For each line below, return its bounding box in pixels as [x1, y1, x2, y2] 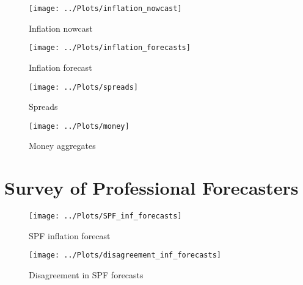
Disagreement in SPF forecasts [29, 269, 144, 281]
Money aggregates [29, 139, 96, 152]
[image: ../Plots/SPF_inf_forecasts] [29, 212, 182, 221]
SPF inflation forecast [29, 229, 111, 242]
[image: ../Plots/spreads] [29, 82, 138, 92]
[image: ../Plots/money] [29, 121, 130, 131]
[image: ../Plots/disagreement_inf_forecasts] [29, 251, 221, 260]
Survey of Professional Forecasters [4, 175, 299, 200]
